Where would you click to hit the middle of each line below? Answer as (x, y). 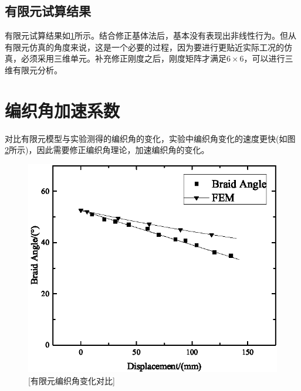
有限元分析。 (37, 69)
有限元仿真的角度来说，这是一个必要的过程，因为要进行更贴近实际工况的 (144, 47)
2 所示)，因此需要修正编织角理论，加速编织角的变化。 (107, 150)
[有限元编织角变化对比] (72, 380)
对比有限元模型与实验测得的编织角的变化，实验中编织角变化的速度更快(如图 (150, 138)
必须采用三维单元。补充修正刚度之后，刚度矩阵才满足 (124, 58)
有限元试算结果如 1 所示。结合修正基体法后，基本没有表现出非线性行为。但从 (150, 35)
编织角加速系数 (62, 110)
